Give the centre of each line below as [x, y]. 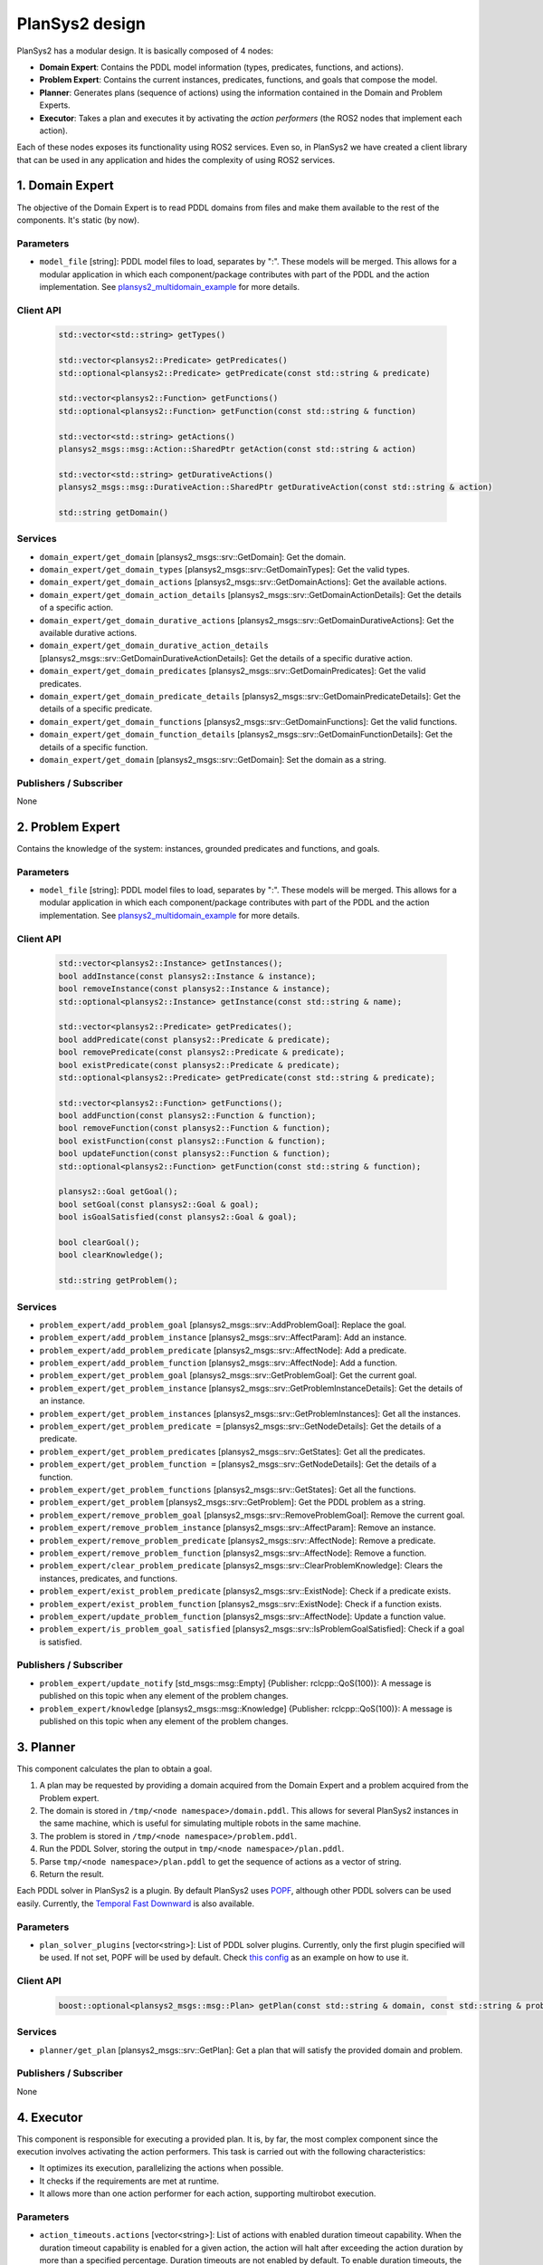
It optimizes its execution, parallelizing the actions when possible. [162, 2168]
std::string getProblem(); [118, 1281]
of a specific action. [76, 608]
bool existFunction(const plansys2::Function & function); [192, 1141]
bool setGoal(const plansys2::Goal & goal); [159, 1204]
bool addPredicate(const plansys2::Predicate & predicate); [195, 1039]
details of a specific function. [94, 747]
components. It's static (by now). [78, 220]
